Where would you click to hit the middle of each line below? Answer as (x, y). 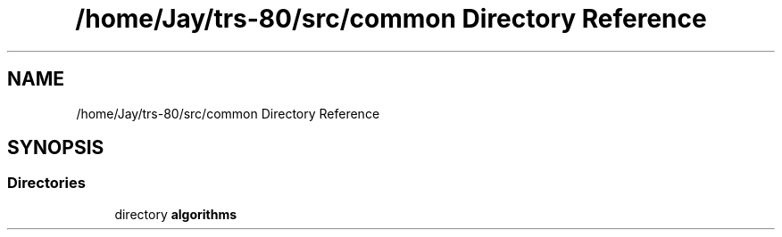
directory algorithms (176, 214)
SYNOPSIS (56, 148)
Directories (46, 183)
